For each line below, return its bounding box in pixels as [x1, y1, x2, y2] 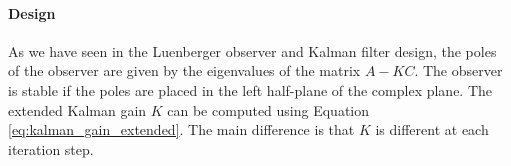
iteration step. [8, 138, 94, 159]
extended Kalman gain [8, 99, 147, 120]
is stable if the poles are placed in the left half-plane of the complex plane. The [8, 79, 493, 100]
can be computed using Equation [167, 99, 370, 120]
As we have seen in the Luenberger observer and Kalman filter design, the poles [8, 40, 497, 61]
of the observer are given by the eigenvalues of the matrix [8, 60, 361, 81]
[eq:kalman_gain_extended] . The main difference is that [8, 119, 355, 140]
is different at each [375, 119, 489, 140]
